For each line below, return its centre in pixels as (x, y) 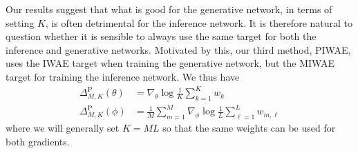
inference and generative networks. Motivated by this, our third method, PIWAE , (178, 49)
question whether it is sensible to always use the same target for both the (161, 36)
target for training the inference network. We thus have (123, 76)
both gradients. (38, 141)
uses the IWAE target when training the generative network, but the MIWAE (170, 63)
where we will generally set (63, 128)
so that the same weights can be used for (249, 128)
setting (20, 22)
